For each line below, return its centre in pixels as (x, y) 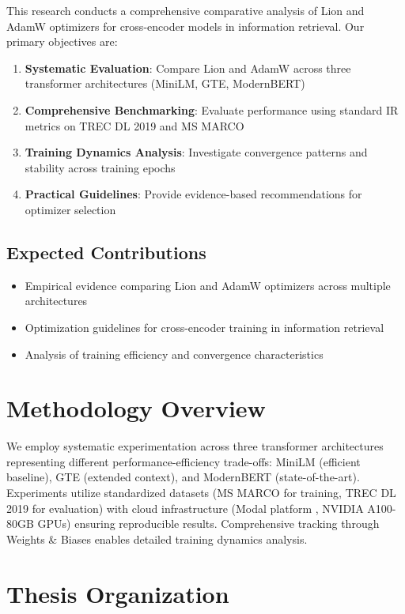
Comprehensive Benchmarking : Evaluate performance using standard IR (212, 109)
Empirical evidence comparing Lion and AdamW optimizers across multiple (208, 285)
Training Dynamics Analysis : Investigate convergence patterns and (196, 152)
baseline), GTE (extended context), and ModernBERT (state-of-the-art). (183, 477)
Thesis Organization (118, 593)
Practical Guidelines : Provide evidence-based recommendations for (193, 194)
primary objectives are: (62, 41)
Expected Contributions (106, 252)
